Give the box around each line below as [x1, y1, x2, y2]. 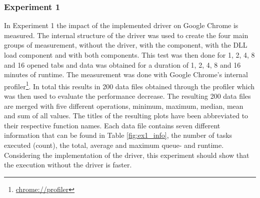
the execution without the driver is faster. [4, 159, 132, 170]
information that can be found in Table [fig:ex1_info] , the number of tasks [4, 130, 232, 140]
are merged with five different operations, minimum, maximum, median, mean [4, 100, 243, 111]
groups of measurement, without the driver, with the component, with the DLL [4, 40, 247, 50]
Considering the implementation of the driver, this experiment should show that [4, 149, 249, 160]
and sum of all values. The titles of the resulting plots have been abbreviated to [4, 110, 248, 121]
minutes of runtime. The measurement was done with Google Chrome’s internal [4, 69, 248, 80]
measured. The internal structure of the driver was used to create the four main [4, 30, 248, 40]
